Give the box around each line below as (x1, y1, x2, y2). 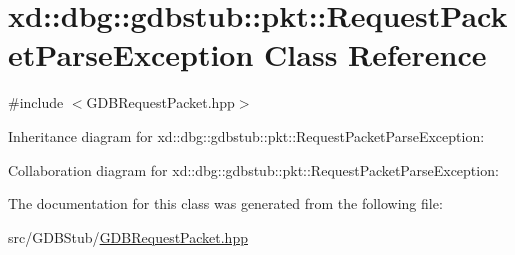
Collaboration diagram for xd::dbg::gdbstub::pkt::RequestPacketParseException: (8, 159, 499, 180)
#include (8, 92, 64, 113)
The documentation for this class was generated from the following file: (8, 193, 443, 214)
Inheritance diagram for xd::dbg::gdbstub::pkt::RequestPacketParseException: (8, 125, 485, 146)
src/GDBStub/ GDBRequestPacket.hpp (8, 226, 248, 247)
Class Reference (264, 34, 487, 75)
